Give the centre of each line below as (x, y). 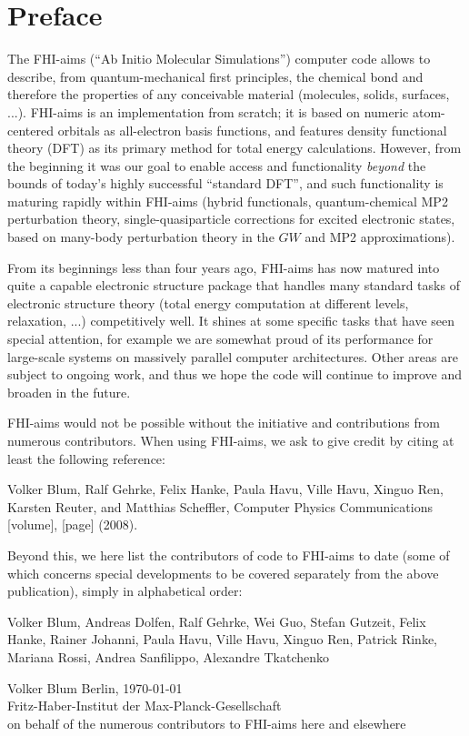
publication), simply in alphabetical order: (125, 591)
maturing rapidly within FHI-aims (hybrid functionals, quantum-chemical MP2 (228, 201)
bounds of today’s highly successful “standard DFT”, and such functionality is (225, 183)
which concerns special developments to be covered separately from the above (223, 573)
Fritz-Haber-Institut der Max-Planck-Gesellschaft (145, 706)
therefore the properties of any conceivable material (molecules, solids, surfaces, (229, 94)
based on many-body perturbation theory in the (141, 237)
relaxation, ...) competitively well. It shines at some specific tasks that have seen (231, 321)
